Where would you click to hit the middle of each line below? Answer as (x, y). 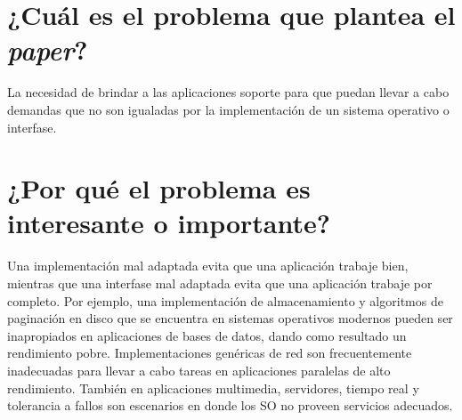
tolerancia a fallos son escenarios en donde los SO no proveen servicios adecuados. (230, 405)
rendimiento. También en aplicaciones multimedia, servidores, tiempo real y (213, 388)
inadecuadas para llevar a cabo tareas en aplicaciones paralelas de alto (199, 370)
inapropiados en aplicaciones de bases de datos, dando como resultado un (207, 335)
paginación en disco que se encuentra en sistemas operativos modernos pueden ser (230, 318)
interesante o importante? (169, 223)
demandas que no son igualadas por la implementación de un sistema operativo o (228, 109)
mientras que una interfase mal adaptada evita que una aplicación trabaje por (220, 283)
